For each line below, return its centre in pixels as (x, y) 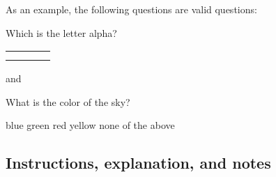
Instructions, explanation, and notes (138, 163)
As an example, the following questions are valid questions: (131, 9)
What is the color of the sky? (68, 101)
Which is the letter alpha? (61, 32)
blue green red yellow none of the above (90, 125)
